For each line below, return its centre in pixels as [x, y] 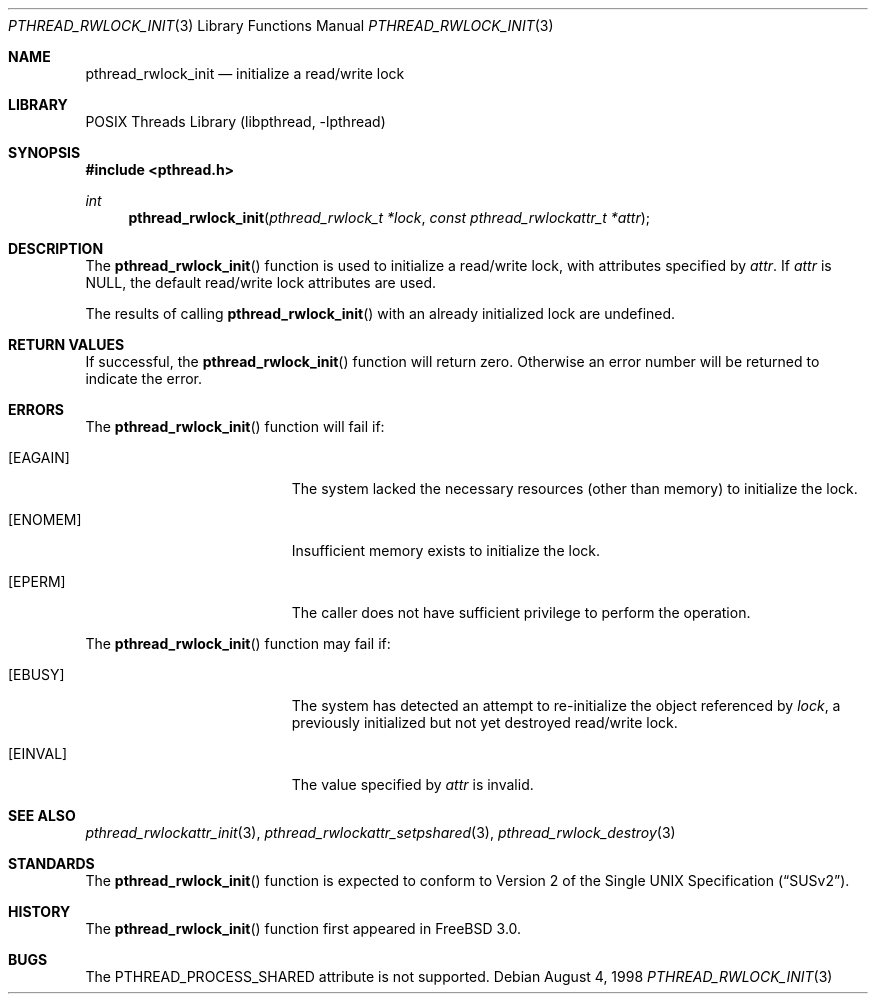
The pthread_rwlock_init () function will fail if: [235, 426]
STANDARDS [51, 863]
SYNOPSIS [44, 152]
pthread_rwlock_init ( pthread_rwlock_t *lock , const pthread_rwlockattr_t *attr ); [389, 217]
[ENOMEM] [45, 519]
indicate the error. [144, 378]
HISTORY [39, 911]
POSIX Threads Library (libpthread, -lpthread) [235, 121]
